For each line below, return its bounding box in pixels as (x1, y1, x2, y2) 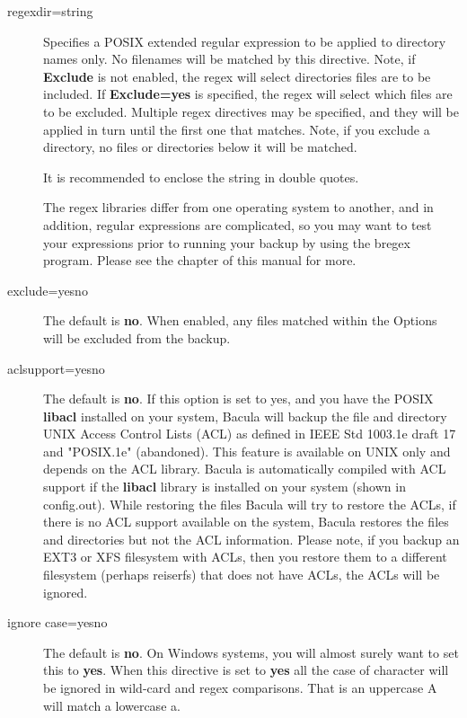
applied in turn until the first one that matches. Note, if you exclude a (43, 120, 430, 138)
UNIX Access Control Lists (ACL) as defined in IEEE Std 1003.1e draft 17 (43, 424, 456, 443)
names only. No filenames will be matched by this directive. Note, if (43, 49, 416, 68)
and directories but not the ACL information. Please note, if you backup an (43, 529, 460, 548)
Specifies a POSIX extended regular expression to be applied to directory (43, 31, 446, 50)
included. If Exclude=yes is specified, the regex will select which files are (43, 84, 453, 103)
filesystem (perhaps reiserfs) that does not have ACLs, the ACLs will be (43, 565, 440, 584)
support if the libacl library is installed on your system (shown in (43, 477, 406, 496)
